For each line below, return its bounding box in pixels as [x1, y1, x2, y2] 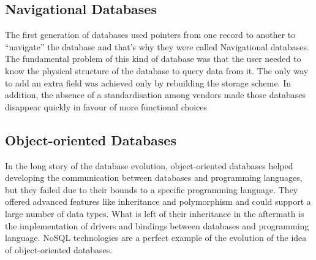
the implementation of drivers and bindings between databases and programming [5, 219, 309, 232]
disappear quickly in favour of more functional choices [5, 100, 208, 113]
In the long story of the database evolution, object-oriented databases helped [5, 159, 293, 172]
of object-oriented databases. [5, 243, 113, 256]
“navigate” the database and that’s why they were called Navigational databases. [5, 40, 309, 53]
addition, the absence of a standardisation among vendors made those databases [5, 88, 306, 101]
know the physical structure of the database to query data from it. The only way [5, 64, 309, 77]
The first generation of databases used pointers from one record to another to [5, 28, 296, 41]
